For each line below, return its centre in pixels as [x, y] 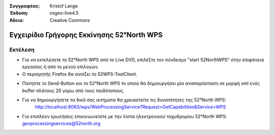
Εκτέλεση [22, 49]
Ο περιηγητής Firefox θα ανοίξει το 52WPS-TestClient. [80, 74]
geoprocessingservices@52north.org [61, 124]
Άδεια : [17, 20]
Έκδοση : [19, 13]
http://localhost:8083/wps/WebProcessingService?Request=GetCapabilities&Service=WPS [130, 107]
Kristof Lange [64, 6]
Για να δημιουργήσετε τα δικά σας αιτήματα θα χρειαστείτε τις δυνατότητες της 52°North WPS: [124, 100]
